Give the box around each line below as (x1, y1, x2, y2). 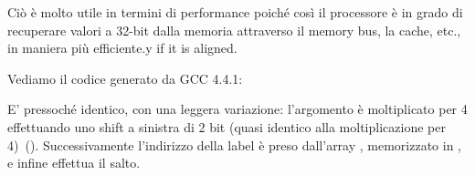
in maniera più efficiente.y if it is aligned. (7, 38, 237, 57)
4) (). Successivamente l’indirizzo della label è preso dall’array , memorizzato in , (7, 135, 462, 154)
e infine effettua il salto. (7, 153, 141, 172)
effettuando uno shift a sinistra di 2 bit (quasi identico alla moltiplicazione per (7, 117, 446, 136)
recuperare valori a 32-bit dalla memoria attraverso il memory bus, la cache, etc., (7, 20, 461, 39)
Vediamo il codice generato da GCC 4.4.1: (7, 68, 243, 87)
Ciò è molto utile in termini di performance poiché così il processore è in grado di (7, 3, 463, 21)
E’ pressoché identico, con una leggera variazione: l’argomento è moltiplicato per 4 (7, 99, 468, 118)
